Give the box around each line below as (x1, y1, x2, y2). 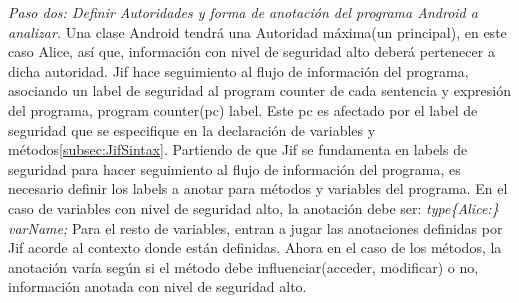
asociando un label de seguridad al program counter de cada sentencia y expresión (8, 80, 511, 101)
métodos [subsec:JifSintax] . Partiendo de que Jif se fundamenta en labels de (8, 139, 468, 160)
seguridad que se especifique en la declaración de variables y (8, 119, 376, 140)
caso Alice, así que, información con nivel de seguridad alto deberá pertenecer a (8, 41, 495, 62)
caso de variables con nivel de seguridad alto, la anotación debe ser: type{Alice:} (8, 197, 499, 218)
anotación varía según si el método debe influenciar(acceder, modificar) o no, (8, 256, 479, 277)
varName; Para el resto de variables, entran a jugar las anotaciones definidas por (8, 217, 503, 238)
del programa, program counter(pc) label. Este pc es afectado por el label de (8, 99, 478, 120)
